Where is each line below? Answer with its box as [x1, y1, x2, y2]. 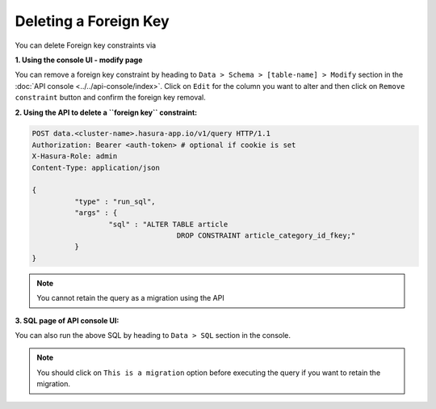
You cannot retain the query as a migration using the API [36, 293, 225, 303]
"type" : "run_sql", [73, 196, 157, 206]
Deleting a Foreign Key [15, 12, 170, 30]
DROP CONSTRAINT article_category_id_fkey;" [176, 231, 356, 240]
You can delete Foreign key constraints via [15, 40, 157, 50]
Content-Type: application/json [31, 162, 161, 172]
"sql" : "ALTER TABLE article [108, 219, 228, 229]
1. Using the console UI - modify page [15, 55, 143, 65]
